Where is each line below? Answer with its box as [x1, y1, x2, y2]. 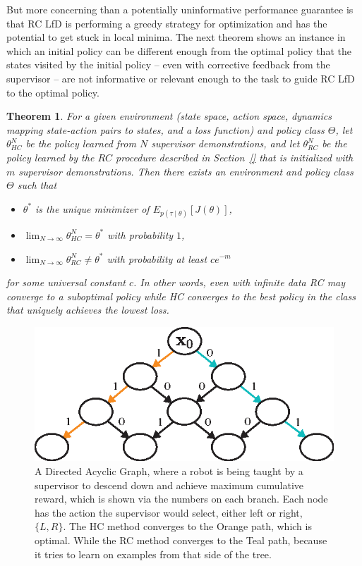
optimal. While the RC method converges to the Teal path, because [35, 532, 327, 547]
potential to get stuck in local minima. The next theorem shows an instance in [6, 30, 346, 44]
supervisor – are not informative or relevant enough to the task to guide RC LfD [6, 70, 355, 85]
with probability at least [107, 251, 207, 266]
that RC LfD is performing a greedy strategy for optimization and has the [6, 16, 327, 30]
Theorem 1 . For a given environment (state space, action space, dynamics [6, 109, 332, 123]
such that [17, 178, 57, 192]
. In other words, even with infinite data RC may [133, 275, 346, 290]
